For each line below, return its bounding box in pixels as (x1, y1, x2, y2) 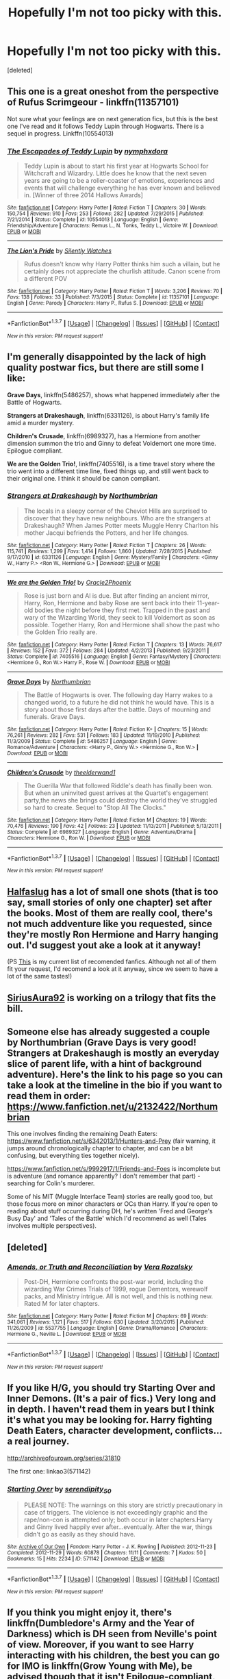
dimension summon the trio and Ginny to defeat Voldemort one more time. (7, 439, 217, 447)
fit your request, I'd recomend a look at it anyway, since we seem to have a (7, 965, 218, 973)
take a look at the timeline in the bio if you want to (7, 1080, 222, 1091)
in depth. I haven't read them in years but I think (7, 1404, 215, 1415)
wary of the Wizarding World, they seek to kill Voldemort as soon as (23, 613, 216, 621)
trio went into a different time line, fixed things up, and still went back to (7, 467, 209, 475)
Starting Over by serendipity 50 (7, 1484, 112, 1495)
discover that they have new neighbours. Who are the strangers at (23, 514, 211, 522)
